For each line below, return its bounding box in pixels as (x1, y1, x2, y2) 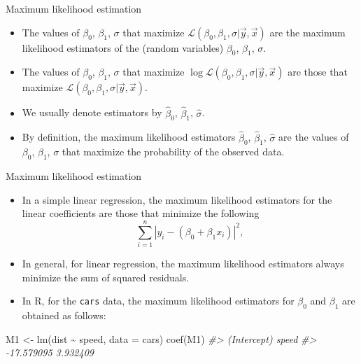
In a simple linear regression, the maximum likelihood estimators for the (22, 192, 332, 206)
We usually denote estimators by (22, 105, 162, 120)
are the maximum (269, 24, 346, 39)
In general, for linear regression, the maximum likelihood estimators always (22, 256, 344, 271)
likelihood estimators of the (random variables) (22, 40, 224, 55)
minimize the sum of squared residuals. (22, 269, 190, 284)
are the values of (278, 129, 349, 144)
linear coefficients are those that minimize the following (22, 206, 260, 220)
